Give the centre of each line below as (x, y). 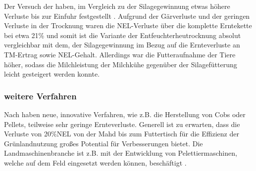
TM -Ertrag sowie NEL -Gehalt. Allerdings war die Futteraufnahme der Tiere (120, 54)
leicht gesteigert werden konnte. (52, 74)
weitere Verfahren (40, 96)
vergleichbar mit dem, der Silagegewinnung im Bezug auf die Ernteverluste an (122, 45)
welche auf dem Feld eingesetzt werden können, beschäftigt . (95, 162)
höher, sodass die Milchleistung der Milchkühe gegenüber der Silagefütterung (121, 64)
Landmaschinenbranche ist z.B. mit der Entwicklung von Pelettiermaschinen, (121, 153)
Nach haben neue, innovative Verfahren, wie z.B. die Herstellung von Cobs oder (125, 114)
